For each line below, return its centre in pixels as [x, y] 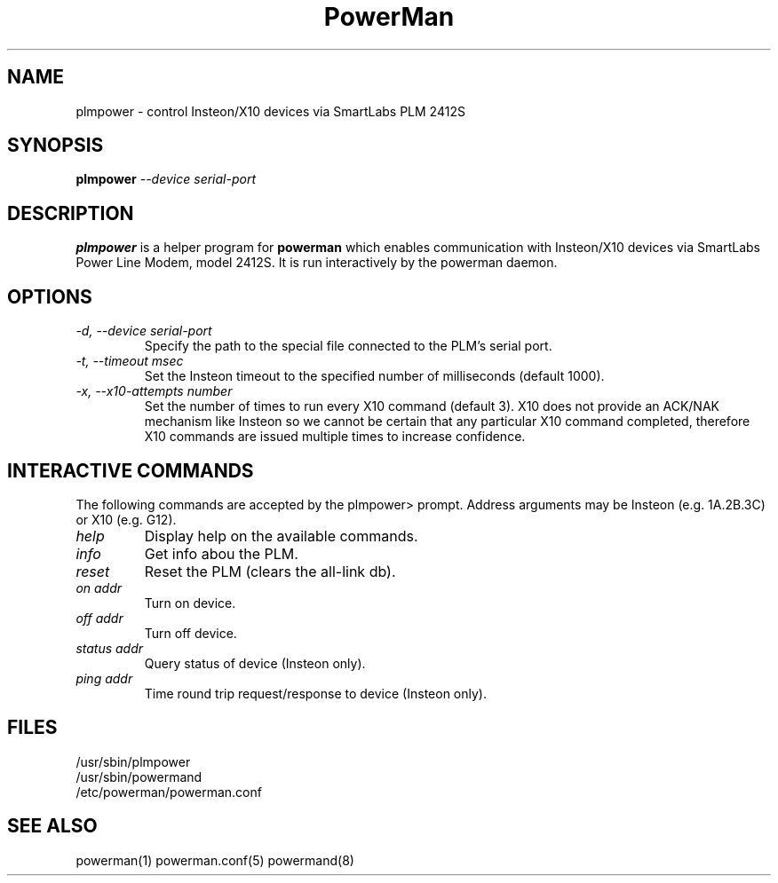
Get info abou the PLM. [221, 553]
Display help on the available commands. [281, 536]
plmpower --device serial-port [166, 179]
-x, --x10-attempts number [154, 391]
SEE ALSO [52, 826]
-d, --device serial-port [144, 331]
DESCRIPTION [71, 213]
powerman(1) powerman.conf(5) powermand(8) [215, 860]
